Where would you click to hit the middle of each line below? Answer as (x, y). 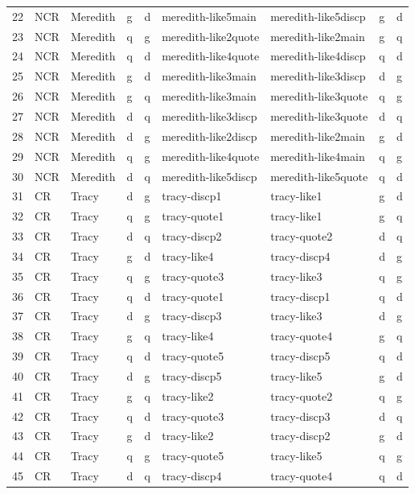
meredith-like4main (318, 156)
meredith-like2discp (210, 136)
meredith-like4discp (318, 56)
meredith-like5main (209, 16)
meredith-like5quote (319, 176)
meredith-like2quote (211, 36)
